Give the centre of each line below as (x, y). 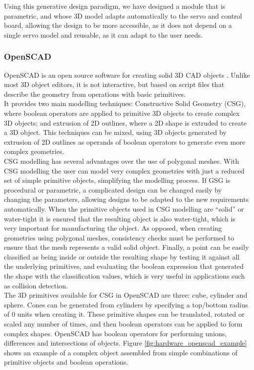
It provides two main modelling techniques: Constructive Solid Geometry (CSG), (125, 103)
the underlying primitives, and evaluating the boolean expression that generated (124, 266)
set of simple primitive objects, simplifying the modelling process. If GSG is (117, 180)
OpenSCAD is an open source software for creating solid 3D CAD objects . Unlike (127, 75)
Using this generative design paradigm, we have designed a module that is (115, 6)
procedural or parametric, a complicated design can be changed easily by (113, 189)
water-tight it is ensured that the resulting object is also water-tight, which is (120, 218)
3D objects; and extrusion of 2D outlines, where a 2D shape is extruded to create (125, 122)
